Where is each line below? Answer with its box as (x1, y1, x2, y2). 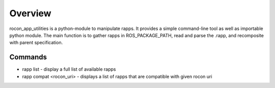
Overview (9, 8, 51, 19)
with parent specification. (9, 40, 63, 46)
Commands (9, 53, 47, 62)
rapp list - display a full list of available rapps (22, 66, 116, 72)
